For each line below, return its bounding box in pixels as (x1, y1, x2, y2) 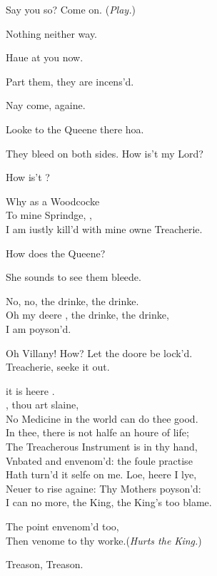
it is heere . (6, 383, 55, 398)
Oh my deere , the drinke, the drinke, (6, 307, 169, 322)
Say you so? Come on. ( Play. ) (6, 2, 136, 16)
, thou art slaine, (6, 397, 79, 412)
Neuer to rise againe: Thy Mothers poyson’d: (6, 480, 201, 495)
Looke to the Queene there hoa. (6, 121, 144, 136)
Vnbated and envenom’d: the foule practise (6, 453, 193, 468)
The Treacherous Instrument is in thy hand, (6, 439, 198, 454)
